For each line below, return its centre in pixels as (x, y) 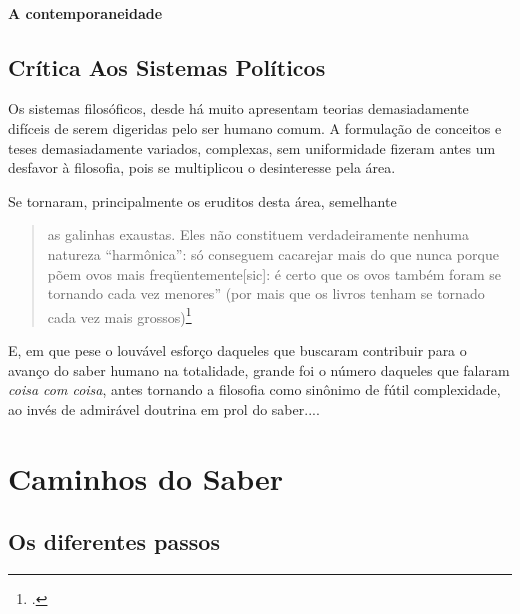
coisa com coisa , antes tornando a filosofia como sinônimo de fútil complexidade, (254, 389)
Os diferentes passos (114, 541)
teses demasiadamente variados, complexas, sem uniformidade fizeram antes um (252, 147)
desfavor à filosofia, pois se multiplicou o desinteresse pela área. (202, 167)
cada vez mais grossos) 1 (119, 315)
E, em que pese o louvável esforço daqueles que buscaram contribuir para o (237, 349)
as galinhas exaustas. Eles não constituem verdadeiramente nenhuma (258, 234)
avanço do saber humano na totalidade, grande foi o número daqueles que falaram (259, 369)
